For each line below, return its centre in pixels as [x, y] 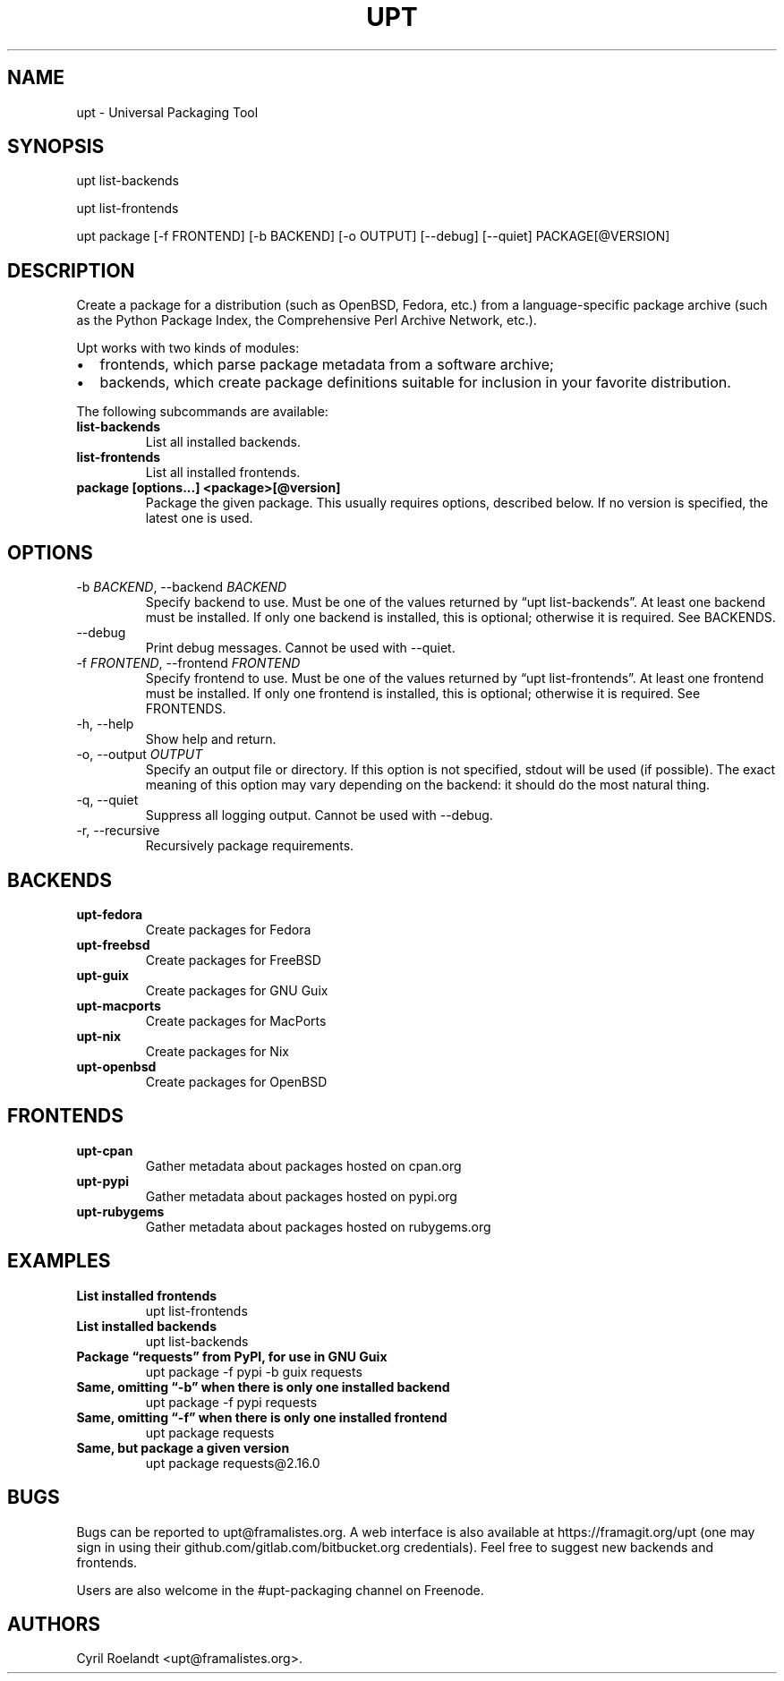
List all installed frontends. [223, 473]
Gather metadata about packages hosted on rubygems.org [318, 1226]
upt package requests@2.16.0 [233, 1463]
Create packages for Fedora [228, 929]
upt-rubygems [120, 1211]
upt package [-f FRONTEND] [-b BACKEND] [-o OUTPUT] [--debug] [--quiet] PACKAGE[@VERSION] [373, 236]
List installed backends [146, 1326]
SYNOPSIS [56, 147]
